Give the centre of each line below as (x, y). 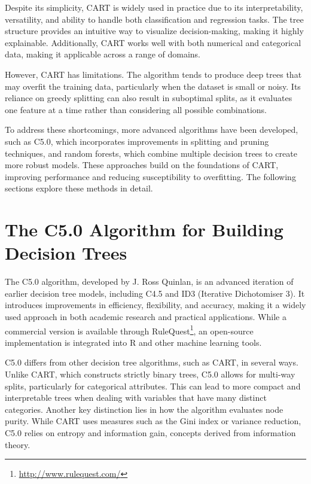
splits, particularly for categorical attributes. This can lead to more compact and (153, 386)
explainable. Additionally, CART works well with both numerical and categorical (153, 42)
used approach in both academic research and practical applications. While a (146, 316)
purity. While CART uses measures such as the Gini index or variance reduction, (153, 421)
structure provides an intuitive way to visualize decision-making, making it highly (154, 31)
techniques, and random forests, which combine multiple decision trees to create (151, 153)
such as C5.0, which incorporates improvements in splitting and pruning (137, 141)
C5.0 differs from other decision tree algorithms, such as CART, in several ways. (152, 362)
